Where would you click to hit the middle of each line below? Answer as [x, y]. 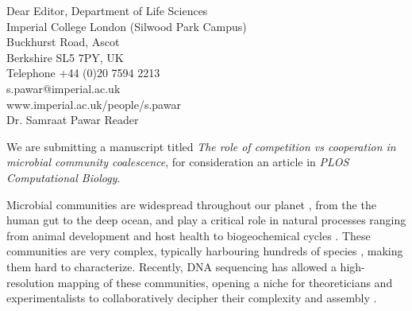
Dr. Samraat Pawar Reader [73, 120]
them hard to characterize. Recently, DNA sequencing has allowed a [171, 266]
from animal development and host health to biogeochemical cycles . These [189, 235]
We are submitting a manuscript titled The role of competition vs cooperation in [201, 146]
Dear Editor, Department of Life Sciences [107, 10]
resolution [31, 282]
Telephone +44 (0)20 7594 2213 [83, 73]
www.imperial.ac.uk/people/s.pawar [94, 104]
